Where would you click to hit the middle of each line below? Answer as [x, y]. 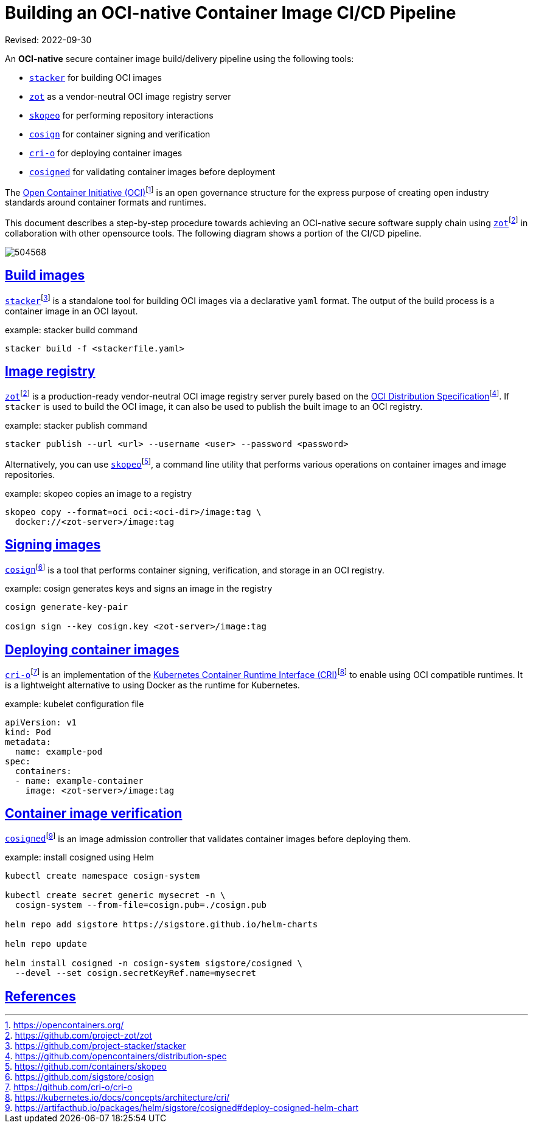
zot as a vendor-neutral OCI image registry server [130, 96]
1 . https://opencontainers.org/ [64, 1025]
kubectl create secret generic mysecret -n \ [115, 895]
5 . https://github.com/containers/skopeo [86, 1067]
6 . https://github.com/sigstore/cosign [80, 1077]
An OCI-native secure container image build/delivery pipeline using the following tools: [179, 58]
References [40, 996]
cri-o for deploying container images [106, 153]
